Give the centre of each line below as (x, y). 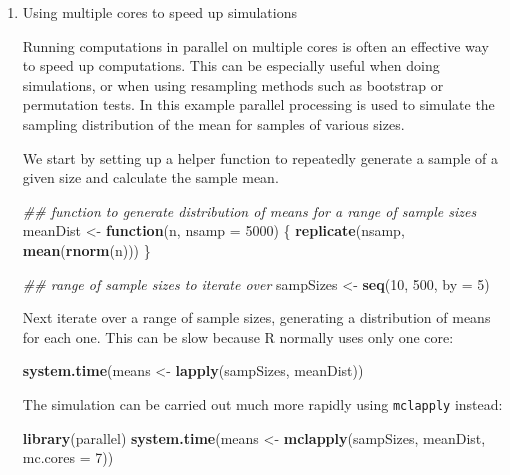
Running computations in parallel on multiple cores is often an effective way (255, 45)
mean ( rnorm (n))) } (86, 249)
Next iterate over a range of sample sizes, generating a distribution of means (256, 317)
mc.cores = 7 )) (68, 457)
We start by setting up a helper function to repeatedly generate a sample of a (260, 157)
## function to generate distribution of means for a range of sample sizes (249, 210)
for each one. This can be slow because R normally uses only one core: (238, 336)
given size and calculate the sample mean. (150, 177)
